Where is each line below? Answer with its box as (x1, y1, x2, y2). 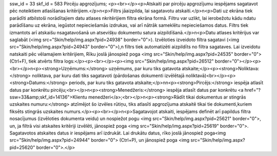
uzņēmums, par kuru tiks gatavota (108, 65, 181, 71)
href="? (244, 87, 261, 93)
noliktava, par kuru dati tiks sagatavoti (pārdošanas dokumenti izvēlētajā (31, 72, 185, 79)
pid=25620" (9, 144, 35, 150)
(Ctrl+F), (9, 58, 28, 64)
